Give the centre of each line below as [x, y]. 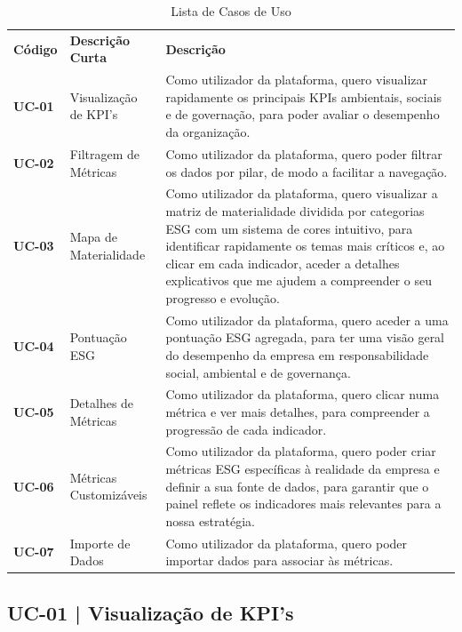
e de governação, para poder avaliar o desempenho [303, 114]
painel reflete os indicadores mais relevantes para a [303, 504]
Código [36, 48]
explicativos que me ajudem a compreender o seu [299, 280]
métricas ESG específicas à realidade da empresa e [303, 468]
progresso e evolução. [223, 297]
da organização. [208, 132]
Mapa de [93, 237]
